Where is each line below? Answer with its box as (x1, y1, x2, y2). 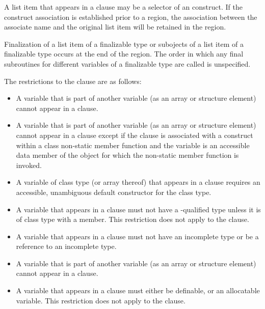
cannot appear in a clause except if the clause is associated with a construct (16, 129, 253, 140)
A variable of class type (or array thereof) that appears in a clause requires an (16, 177, 260, 187)
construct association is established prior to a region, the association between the (4, 11, 257, 22)
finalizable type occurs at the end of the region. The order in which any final (4, 48, 244, 59)
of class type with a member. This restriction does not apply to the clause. (16, 214, 249, 224)
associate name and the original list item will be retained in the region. (4, 21, 226, 32)
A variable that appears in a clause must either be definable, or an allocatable (16, 285, 260, 296)
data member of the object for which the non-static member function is (16, 150, 239, 160)
